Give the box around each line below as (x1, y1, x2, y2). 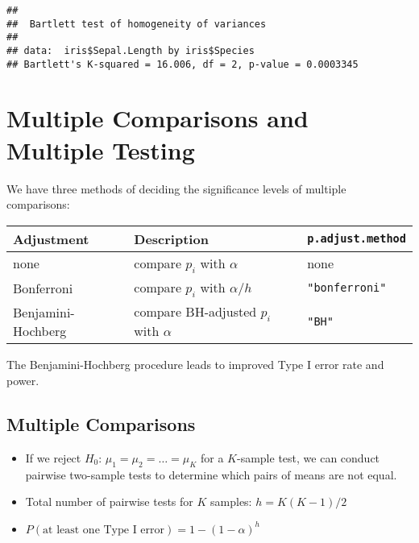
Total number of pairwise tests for (25, 493, 193, 510)
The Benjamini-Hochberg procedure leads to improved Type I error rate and (6, 356, 384, 373)
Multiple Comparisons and (6, 102, 309, 135)
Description (134, 229, 209, 248)
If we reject (25, 449, 81, 466)
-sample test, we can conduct (237, 449, 380, 466)
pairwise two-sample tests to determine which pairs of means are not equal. (25, 466, 397, 483)
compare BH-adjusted (134, 302, 257, 321)
